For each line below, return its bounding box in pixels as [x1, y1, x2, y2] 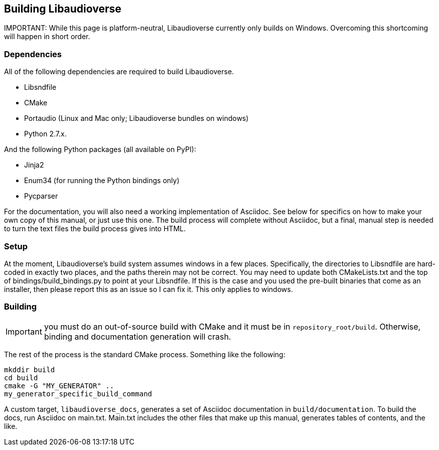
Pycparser [24, 192, 58, 201]
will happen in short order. [4, 32, 90, 41]
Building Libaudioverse [4, 3, 121, 15]
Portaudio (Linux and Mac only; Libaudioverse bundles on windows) [24, 114, 249, 123]
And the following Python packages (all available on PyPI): [4, 145, 196, 154]
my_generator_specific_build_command [4, 389, 153, 398]
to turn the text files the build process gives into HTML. [4, 224, 186, 233]
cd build [4, 373, 38, 382]
